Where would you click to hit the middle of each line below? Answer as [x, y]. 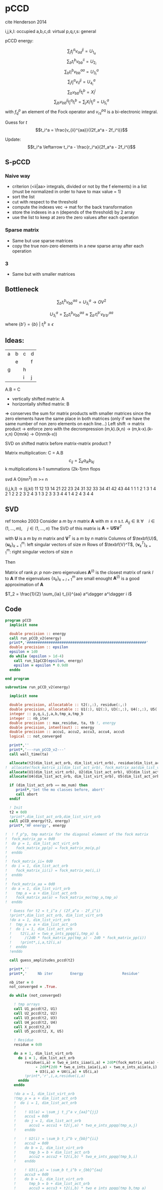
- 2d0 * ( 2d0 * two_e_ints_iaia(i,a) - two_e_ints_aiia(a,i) [97, 1067]
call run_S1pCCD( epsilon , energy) [49, 661]
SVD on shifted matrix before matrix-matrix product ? [58, 443]
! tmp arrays [27, 1005]
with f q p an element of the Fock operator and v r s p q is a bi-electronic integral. [81, 112]
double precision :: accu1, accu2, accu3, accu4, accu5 [67, 732]
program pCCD [18, 620]
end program [17, 679]
